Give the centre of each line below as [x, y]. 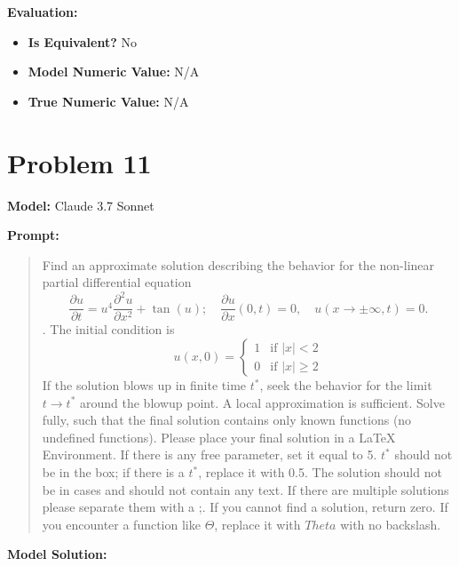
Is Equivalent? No [82, 41]
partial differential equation [117, 282]
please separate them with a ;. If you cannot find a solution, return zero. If [245, 507]
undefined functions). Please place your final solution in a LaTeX [219, 437]
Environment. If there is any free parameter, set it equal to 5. [210, 454]
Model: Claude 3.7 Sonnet [81, 205]
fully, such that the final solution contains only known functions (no [227, 420]
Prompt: [33, 235]
